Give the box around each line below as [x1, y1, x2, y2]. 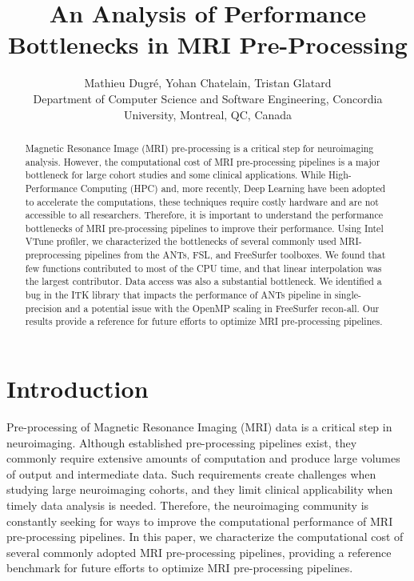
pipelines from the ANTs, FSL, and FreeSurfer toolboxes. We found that [84, 248, 386, 262]
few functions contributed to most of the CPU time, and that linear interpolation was [25, 261, 382, 274]
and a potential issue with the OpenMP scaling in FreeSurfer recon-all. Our [65, 301, 380, 315]
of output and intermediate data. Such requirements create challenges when [6, 465, 376, 482]
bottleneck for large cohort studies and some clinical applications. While [25, 168, 326, 182]
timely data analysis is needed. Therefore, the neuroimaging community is [6, 496, 369, 513]
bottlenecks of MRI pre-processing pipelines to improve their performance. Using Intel [25, 221, 384, 234]
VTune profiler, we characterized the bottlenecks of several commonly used [25, 234, 336, 248]
